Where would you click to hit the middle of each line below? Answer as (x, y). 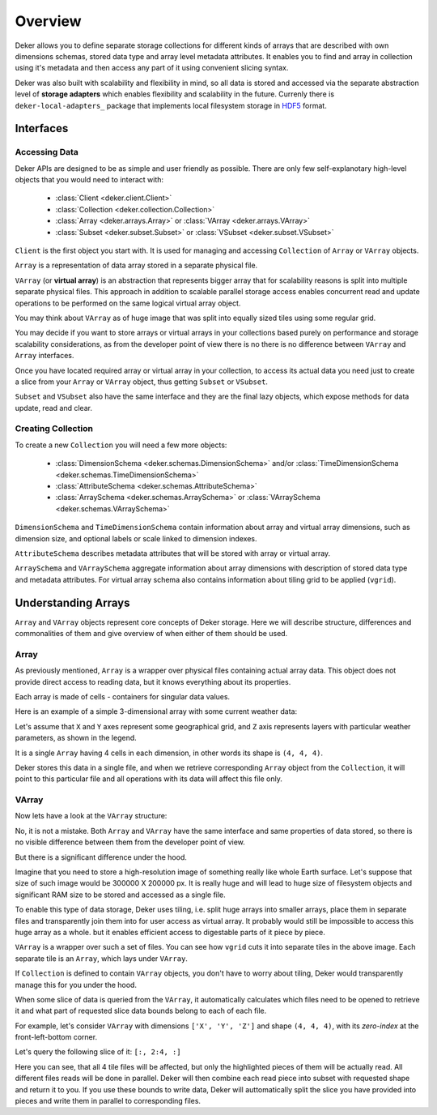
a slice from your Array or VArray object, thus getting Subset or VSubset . (142, 382)
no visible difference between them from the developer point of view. (130, 842)
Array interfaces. (45, 356)
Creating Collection (54, 429)
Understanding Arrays (72, 602)
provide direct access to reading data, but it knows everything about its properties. (153, 681)
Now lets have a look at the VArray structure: (91, 816)
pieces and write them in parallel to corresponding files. (108, 1101)
